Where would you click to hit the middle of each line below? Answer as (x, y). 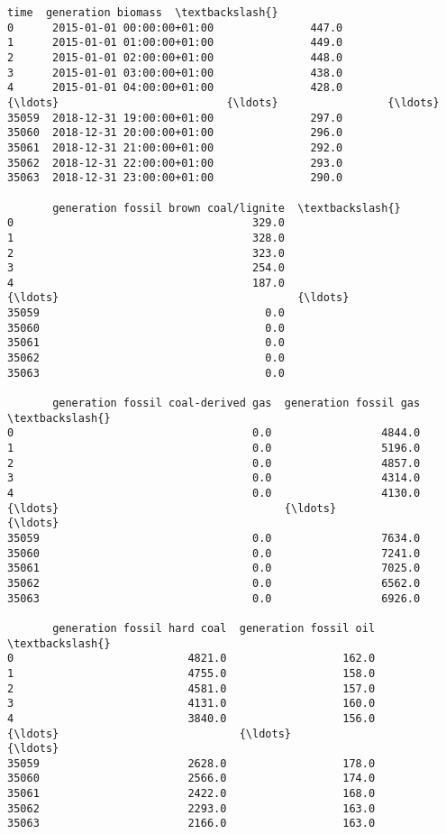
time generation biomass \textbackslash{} (143, 13)
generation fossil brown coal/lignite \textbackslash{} (227, 208)
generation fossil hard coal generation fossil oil (214, 628)
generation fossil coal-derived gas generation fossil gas (237, 403)
